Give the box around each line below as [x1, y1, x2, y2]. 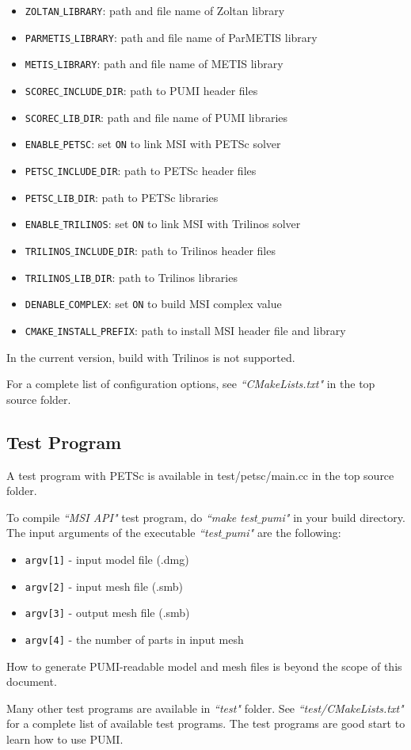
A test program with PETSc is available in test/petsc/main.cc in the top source [6, 466, 394, 483]
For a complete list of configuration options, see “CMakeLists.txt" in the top [6, 375, 375, 392]
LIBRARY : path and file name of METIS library [57, 55, 284, 72]
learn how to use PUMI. [6, 730, 124, 747]
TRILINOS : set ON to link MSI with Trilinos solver [63, 215, 301, 232]
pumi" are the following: [225, 524, 341, 541]
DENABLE [25, 299, 65, 311]
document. [6, 673, 57, 690]
